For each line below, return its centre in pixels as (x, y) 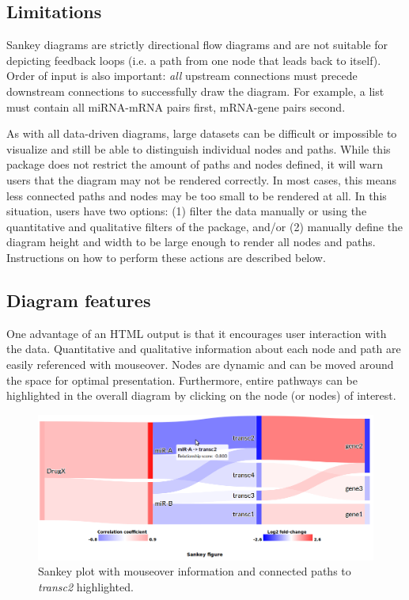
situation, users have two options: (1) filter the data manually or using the (187, 211)
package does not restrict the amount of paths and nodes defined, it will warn (195, 164)
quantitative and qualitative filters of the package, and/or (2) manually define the (205, 226)
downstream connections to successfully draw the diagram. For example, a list (195, 91)
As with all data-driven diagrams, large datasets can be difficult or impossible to (202, 133)
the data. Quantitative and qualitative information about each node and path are (204, 349)
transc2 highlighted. (86, 586)
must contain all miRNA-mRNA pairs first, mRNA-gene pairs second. (176, 106)
